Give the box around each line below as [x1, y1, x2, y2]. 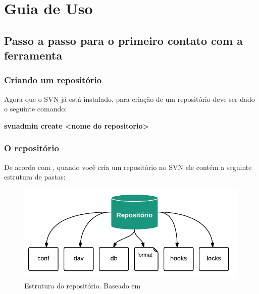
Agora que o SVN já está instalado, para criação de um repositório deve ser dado [4, 93, 255, 104]
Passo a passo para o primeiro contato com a [4, 32, 243, 48]
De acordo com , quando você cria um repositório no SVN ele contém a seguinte [4, 161, 252, 172]
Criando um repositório [4, 74, 102, 86]
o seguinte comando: [4, 103, 67, 114]
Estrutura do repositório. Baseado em [24, 280, 141, 290]
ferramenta [4, 47, 63, 63]
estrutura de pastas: [4, 171, 66, 182]
